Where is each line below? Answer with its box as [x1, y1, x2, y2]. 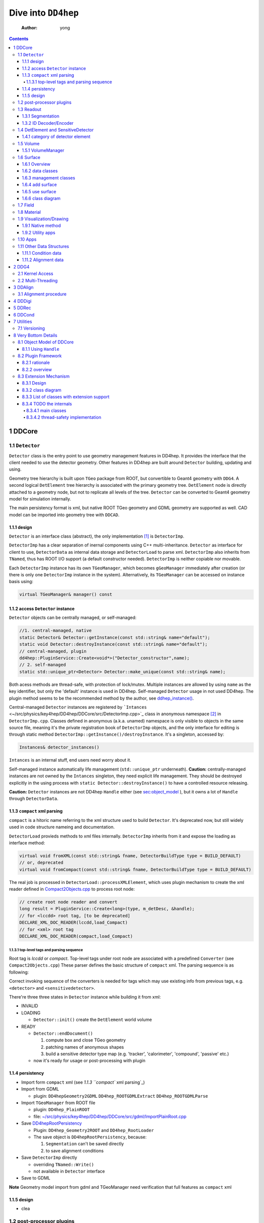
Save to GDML [21, 1175, 51, 1181]
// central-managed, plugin [19, 648, 87, 654]
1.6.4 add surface [22, 181, 57, 188]
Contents [9, 36, 29, 42]
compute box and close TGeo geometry [45, 1037, 126, 1043]
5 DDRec [13, 305, 31, 311]
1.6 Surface [18, 154, 41, 160]
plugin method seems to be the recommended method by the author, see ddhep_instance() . [9, 695, 194, 701]
